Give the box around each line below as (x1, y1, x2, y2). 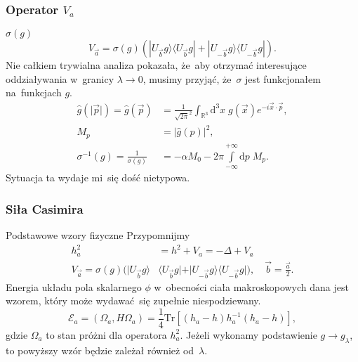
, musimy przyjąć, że (142, 71, 232, 86)
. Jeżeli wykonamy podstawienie (180, 327, 317, 342)
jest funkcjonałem (245, 71, 321, 86)
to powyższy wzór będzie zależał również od (6, 342, 194, 357)
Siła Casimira (6, 200, 84, 217)
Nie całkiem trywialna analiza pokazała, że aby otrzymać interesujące (6, 58, 307, 72)
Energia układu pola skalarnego (6, 279, 142, 294)
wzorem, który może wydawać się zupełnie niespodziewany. (6, 293, 261, 308)
